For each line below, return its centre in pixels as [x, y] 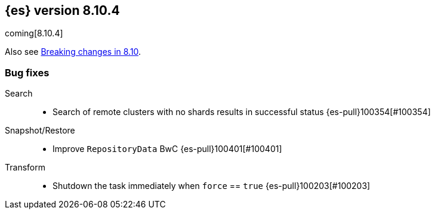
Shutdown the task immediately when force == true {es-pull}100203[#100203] [212, 186]
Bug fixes [27, 72]
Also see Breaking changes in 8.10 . [73, 52]
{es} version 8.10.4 [62, 10]
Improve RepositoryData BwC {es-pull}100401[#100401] [167, 149]
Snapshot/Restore [40, 131]
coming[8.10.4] [34, 33]
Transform [25, 168]
